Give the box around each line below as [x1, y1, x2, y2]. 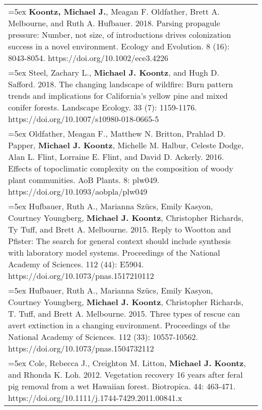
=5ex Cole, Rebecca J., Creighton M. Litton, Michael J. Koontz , [8, 357, 246, 369]
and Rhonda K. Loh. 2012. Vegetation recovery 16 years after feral [8, 369, 243, 380]
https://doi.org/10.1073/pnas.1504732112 [8, 342, 154, 354]
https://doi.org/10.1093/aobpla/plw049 [8, 186, 148, 197]
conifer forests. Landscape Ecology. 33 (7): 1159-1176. [8, 101, 197, 113]
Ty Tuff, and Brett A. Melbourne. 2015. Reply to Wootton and [8, 223, 231, 235]
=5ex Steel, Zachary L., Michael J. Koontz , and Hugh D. [8, 67, 219, 78]
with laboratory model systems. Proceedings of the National [8, 247, 220, 258]
